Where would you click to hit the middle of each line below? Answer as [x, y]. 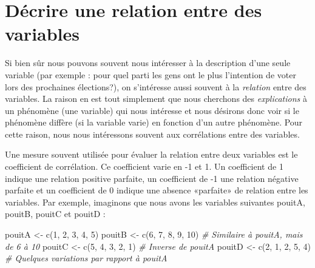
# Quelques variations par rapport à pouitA [86, 258]
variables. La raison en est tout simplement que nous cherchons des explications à [156, 99]
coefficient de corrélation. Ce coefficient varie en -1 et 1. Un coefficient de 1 [144, 166]
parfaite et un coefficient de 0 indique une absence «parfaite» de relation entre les [157, 190]
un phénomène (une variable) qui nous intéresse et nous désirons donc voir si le [152, 110]
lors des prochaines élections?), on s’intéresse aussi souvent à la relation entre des [156, 86]
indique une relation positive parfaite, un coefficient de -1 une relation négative [152, 178]
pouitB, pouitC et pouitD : [55, 214]
